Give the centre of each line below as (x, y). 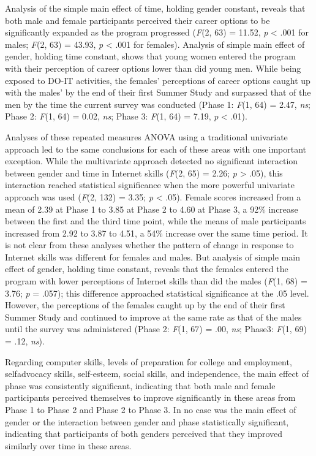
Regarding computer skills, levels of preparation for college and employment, (149, 361)
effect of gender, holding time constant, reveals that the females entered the (147, 269)
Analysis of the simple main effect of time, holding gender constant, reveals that (155, 8)
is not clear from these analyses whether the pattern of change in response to (149, 245)
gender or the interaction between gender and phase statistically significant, (147, 421)
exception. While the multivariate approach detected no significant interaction (152, 161)
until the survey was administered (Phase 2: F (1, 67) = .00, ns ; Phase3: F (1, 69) (156, 329)
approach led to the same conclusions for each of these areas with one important (156, 149)
